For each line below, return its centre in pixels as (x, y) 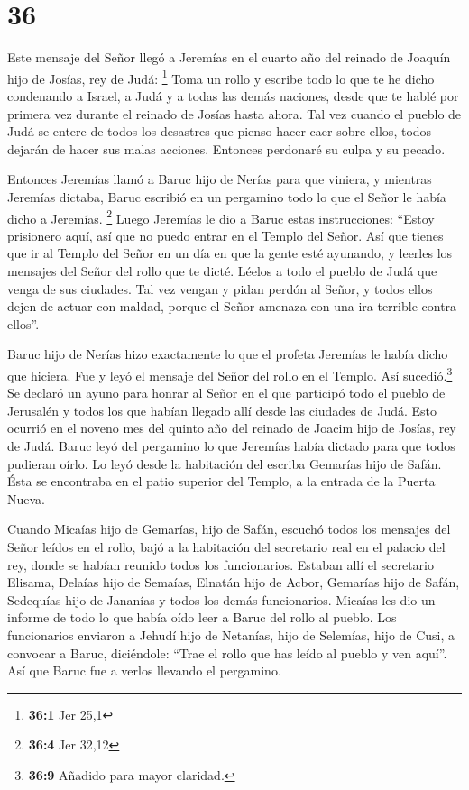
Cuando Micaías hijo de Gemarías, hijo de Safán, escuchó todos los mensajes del (229, 529)
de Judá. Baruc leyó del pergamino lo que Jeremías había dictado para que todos (231, 445)
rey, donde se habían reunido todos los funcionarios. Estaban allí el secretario (221, 564)
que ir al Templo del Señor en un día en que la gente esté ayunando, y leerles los (230, 253)
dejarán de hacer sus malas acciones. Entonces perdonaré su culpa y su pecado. (226, 148)
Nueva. (26, 498)
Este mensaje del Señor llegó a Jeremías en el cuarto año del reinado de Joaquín (229, 57)
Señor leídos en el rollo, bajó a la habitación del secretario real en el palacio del (226, 546)
